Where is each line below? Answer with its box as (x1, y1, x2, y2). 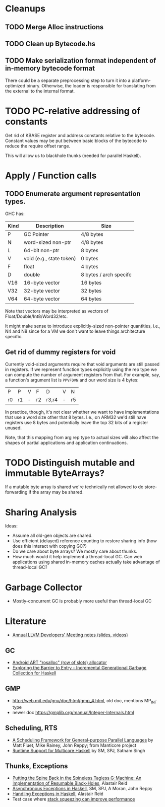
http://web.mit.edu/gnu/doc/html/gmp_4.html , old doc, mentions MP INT (12, 697, 158, 705)
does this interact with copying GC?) (12, 543, 87, 549)
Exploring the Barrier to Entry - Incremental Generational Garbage (12, 665, 147, 671)
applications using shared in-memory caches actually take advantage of (12, 559, 160, 565)
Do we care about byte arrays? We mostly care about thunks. (12, 548, 138, 554)
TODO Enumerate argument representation (5, 190, 141, 198)
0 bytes (81, 255, 99, 262)
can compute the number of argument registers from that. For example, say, (5, 371, 160, 377)
